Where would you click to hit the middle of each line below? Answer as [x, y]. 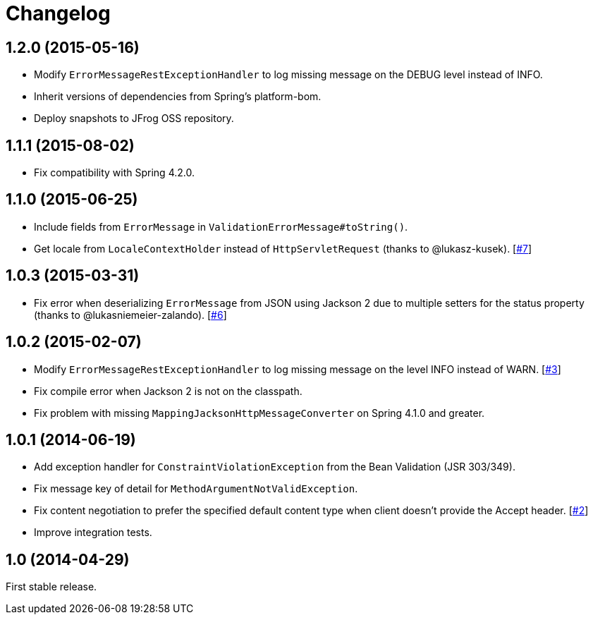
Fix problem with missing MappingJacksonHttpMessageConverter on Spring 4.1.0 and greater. [259, 413]
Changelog [58, 13]
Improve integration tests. [93, 533]
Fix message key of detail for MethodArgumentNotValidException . [196, 489]
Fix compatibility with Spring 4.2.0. [114, 173]
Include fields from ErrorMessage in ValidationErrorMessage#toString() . [221, 226]
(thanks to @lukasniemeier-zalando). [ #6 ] [130, 315]
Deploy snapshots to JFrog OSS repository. [134, 118]
